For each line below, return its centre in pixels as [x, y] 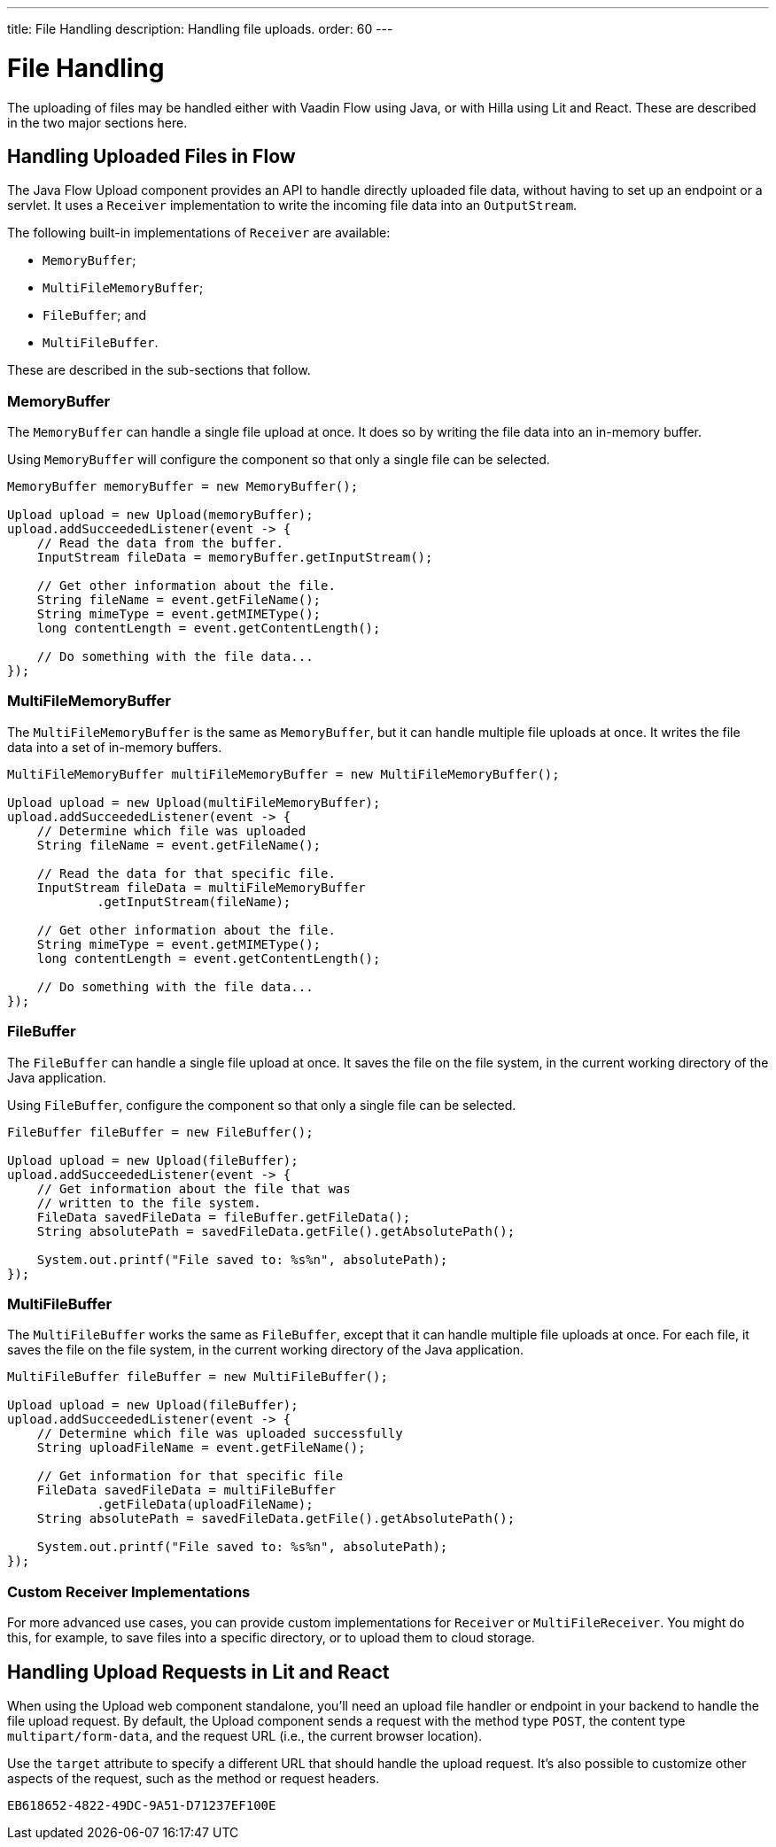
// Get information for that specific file [190, 1476]
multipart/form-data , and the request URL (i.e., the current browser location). [245, 1735]
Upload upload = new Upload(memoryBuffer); [160, 515]
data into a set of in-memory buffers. [115, 747]
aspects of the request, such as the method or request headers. [194, 1778]
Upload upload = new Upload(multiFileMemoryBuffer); [194, 802]
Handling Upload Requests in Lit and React [198, 1672]
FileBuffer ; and [95, 315]
